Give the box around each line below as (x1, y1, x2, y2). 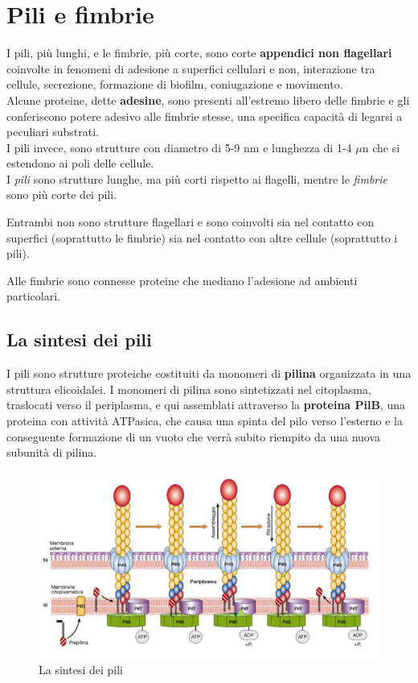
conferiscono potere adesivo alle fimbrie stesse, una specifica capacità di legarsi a (6, 107, 403, 124)
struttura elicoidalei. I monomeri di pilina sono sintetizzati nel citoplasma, (6, 380, 371, 397)
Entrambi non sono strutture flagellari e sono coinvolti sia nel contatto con (6, 213, 375, 230)
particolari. (6, 288, 60, 304)
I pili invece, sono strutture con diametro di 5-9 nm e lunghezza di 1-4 (6, 139, 352, 155)
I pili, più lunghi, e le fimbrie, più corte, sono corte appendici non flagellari (6, 44, 392, 61)
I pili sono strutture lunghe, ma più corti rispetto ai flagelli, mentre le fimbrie (6, 170, 388, 187)
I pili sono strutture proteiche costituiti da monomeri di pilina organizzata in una (6, 365, 412, 382)
